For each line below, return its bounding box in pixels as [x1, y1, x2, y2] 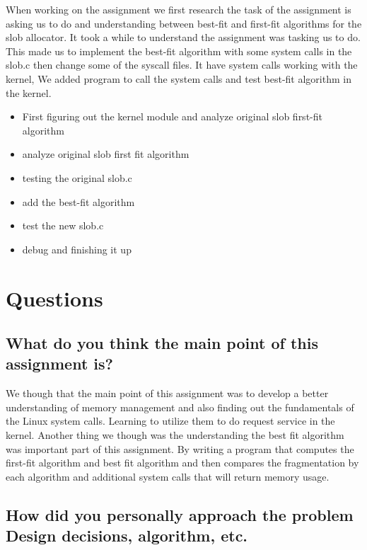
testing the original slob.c [22, 170, 132, 185]
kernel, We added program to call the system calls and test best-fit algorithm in [6, 71, 351, 86]
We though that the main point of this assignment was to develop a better [6, 386, 329, 401]
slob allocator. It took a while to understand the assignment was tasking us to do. [6, 30, 361, 45]
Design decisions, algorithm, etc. [6, 525, 248, 546]
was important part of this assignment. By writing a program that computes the [6, 441, 354, 456]
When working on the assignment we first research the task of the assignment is [6, 2, 351, 16]
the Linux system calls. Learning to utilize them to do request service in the [6, 413, 335, 428]
